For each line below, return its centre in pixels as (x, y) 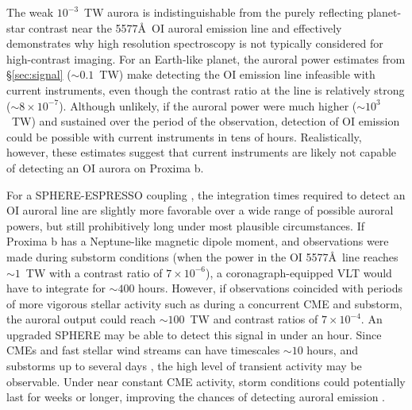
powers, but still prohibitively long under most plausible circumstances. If (185, 225)
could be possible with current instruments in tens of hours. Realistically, (184, 136)
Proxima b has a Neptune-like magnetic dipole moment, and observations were (198, 241)
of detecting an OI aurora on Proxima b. (105, 167)
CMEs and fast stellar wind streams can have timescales (143, 350)
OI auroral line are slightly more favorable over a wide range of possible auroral (200, 210)
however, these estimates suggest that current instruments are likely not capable (202, 152)
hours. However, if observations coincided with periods (271, 288)
